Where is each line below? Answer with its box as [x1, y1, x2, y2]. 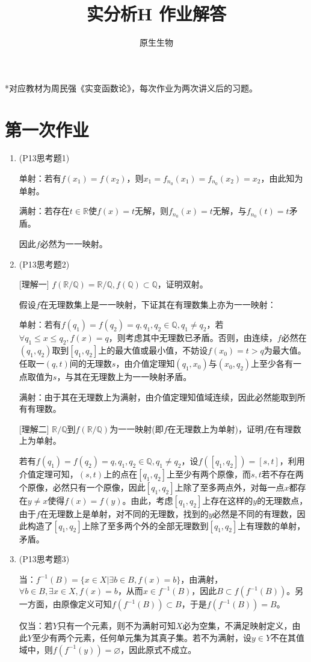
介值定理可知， [19, 468, 78, 480]
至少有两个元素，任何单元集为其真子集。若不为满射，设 [32, 631, 251, 644]
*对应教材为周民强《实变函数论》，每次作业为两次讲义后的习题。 [5, 81, 257, 94]
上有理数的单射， [238, 519, 306, 532]
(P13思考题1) [19, 152, 70, 164]
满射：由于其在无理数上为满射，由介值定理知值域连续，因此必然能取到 [19, 390, 297, 403]
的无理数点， [257, 494, 308, 507]
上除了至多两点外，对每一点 [174, 481, 285, 494]
